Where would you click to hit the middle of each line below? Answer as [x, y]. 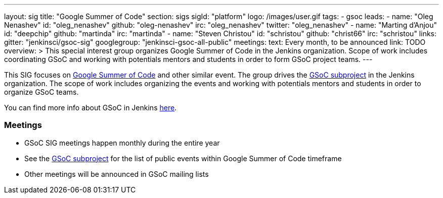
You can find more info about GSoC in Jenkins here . [91, 108]
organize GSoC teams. [41, 92]
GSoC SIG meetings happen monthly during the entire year [122, 143]
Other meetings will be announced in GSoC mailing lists [117, 174]
